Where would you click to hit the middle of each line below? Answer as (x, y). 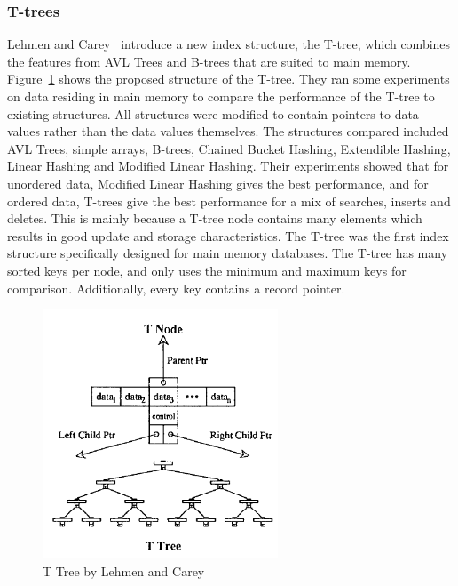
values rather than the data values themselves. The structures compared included (228, 131)
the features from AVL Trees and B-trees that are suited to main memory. (209, 61)
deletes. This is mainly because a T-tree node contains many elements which (215, 218)
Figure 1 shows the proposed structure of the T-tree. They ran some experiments (229, 79)
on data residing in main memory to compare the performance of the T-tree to (221, 96)
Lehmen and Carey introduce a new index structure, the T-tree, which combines (229, 44)
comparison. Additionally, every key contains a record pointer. (176, 288)
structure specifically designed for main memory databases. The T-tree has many (228, 253)
